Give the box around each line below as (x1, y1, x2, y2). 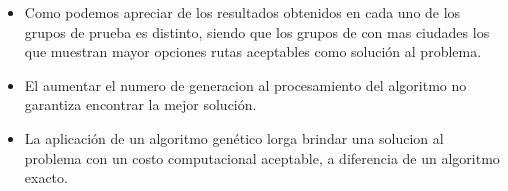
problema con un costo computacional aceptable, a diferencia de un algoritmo (24, 147, 500, 168)
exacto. (24, 167, 68, 188)
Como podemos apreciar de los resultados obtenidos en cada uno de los (24, 2, 461, 22)
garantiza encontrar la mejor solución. (24, 94, 257, 115)
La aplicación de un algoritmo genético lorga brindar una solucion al (24, 127, 444, 148)
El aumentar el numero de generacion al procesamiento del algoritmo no (24, 74, 467, 95)
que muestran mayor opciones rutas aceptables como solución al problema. (24, 41, 482, 62)
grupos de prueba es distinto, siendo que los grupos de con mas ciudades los (24, 21, 490, 42)
